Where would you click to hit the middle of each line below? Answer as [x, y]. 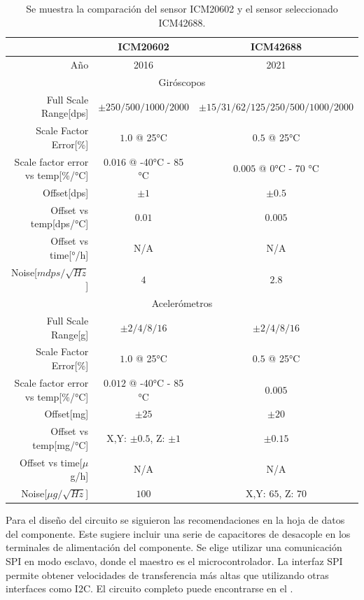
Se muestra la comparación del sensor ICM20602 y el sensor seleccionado [182, 8]
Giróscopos [182, 81]
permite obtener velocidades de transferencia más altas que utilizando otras [167, 574]
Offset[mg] [66, 414]
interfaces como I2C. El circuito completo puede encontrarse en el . [149, 588]
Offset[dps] [66, 193]
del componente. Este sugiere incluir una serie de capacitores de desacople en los [178, 533]
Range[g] [70, 334]
